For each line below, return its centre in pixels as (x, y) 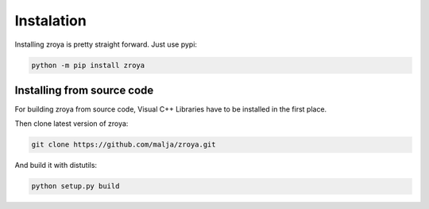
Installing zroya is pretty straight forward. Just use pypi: (106, 44)
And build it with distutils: (56, 165)
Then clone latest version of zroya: (71, 123)
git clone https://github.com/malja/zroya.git (124, 145)
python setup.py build (75, 186)
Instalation (50, 21)
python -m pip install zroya (88, 65)
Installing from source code (84, 90)
